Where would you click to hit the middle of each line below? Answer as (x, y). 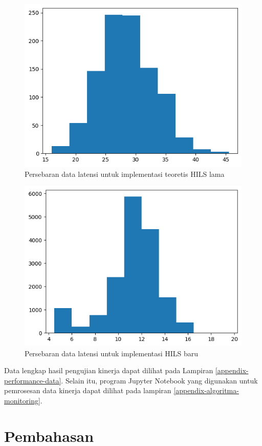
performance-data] (33, 380)
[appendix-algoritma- (206, 390)
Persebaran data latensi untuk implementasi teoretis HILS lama (125, 174)
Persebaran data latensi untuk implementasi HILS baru (112, 353)
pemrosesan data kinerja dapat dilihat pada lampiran (88, 390)
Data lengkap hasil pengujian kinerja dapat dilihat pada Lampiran (109, 370)
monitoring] (22, 400)
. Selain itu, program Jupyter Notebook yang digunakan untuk (159, 380)
